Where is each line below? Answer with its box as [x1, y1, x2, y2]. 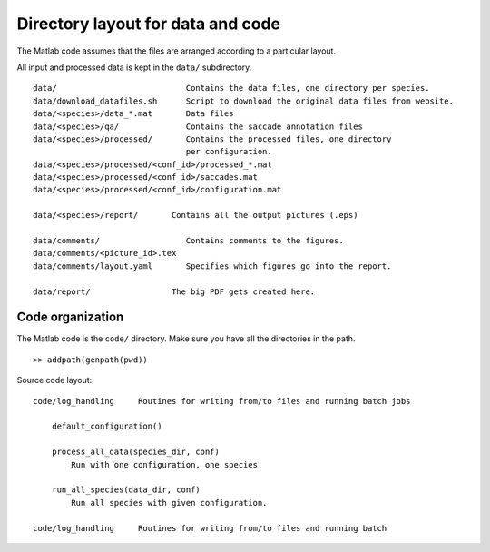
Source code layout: [16, 375, 93, 386]
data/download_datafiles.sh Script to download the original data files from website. [33, 95, 454, 106]
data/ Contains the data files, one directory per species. [33, 83, 430, 94]
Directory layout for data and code [16, 14, 281, 34]
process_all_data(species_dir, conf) [51, 447, 220, 458]
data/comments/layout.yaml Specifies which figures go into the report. [33, 261, 392, 271]
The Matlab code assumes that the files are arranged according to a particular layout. [16, 45, 336, 56]
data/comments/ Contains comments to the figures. [33, 236, 344, 246]
